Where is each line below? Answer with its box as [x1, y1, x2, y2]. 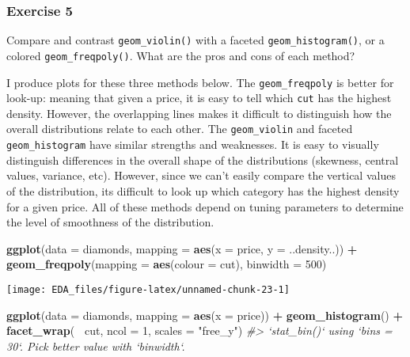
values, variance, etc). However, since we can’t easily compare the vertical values [6, 167, 396, 184]
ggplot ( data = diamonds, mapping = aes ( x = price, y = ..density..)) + [6, 240, 358, 256]
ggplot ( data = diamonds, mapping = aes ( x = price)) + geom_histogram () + [6, 306, 403, 323]
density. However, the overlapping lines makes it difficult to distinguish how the [6, 104, 392, 121]
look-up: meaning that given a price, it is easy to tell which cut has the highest [6, 89, 392, 106]
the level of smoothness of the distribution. [6, 214, 214, 230]
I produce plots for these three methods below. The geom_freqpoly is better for [6, 74, 394, 90]
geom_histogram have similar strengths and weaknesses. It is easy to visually [6, 136, 379, 153]
